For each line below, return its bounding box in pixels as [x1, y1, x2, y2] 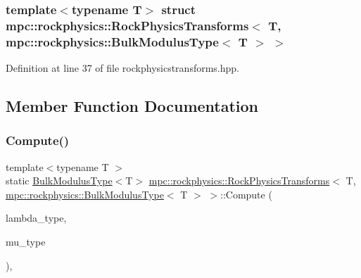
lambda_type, [6, 210, 67, 225]
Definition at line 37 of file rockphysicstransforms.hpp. [6, 61, 239, 75]
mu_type [6, 234, 46, 249]
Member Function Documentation [6, 95, 259, 117]
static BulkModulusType [6, 173, 113, 188]
